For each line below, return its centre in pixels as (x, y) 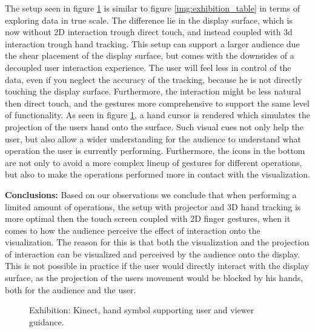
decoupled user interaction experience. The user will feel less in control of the (148, 67)
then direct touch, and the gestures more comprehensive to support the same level (157, 103)
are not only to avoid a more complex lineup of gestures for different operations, (154, 162)
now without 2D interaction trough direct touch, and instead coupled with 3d (149, 32)
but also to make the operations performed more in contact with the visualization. (157, 174)
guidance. (47, 321)
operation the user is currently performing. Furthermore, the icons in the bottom (155, 151)
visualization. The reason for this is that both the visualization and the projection (157, 242)
